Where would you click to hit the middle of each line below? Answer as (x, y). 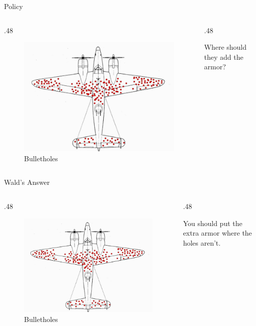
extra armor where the (217, 233)
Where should (225, 47)
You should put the (213, 223)
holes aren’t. (202, 242)
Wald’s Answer (27, 182)
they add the (224, 57)
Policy (14, 6)
